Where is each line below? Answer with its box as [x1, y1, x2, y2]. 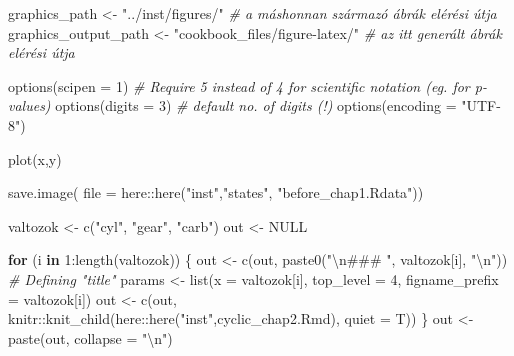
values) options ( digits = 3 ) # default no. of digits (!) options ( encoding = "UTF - [8, 95, 501, 116]
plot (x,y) [8, 148, 62, 169]
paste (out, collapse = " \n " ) [8, 327, 173, 348]
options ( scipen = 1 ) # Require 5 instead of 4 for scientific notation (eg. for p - [8, 75, 487, 96]
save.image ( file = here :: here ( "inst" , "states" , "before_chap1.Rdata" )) [8, 182, 424, 203]
